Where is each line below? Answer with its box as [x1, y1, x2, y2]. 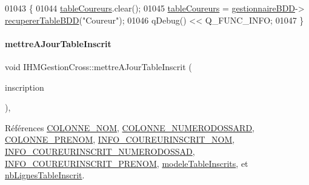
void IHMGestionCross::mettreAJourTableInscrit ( [5, 60, 192, 73]
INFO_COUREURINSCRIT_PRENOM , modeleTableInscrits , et [5, 157, 248, 169]
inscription [5, 80, 44, 93]
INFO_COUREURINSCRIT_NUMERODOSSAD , [5, 144, 195, 157]
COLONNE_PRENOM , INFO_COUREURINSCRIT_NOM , [5, 133, 235, 146]
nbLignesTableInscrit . [5, 169, 85, 181]
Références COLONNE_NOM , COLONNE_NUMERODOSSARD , [5, 121, 255, 134]
